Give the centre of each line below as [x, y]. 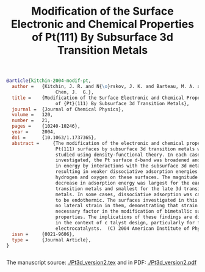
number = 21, [31, 120]
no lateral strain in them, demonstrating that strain [127, 206]
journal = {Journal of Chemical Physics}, [68, 109]
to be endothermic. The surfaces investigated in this [127, 200]
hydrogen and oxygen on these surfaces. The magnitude [127, 178]
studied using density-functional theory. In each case [128, 155]
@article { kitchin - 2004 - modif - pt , [49, 81]
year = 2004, [34, 132]
